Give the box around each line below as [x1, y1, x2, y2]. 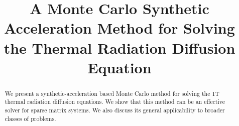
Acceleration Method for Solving [4, 18, 235, 38]
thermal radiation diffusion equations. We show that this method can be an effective [5, 97, 225, 106]
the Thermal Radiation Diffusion [4, 37, 235, 58]
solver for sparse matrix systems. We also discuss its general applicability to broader [5, 106, 225, 114]
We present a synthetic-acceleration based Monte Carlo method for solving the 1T [5, 89, 219, 97]
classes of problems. [5, 114, 56, 122]
